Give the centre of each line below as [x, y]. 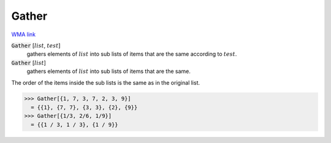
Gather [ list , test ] [36, 45]
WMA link [24, 34]
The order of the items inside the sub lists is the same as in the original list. [106, 82]
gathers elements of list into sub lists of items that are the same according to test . [132, 54]
